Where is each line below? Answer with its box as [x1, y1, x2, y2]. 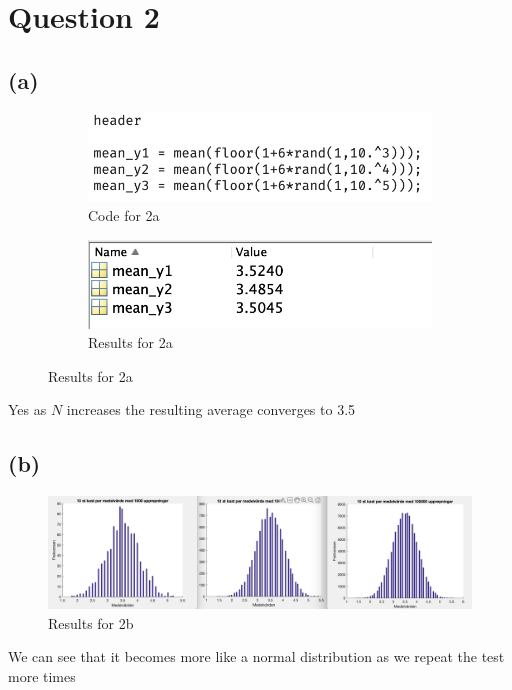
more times [8, 665, 76, 686]
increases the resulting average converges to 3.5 [66, 399, 356, 420]
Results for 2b [48, 612, 134, 633]
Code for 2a [88, 205, 160, 226]
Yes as [8, 399, 47, 420]
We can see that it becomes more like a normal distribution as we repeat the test [8, 646, 505, 667]
